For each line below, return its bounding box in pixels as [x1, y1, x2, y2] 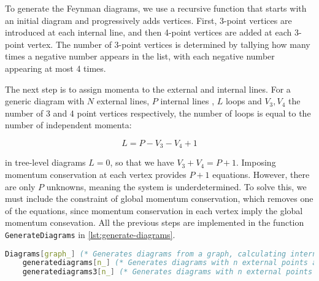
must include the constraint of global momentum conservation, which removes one [5, 192, 313, 205]
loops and [225, 94, 262, 107]
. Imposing [236, 156, 276, 169]
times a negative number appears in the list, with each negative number [5, 50, 275, 63]
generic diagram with [5, 94, 85, 107]
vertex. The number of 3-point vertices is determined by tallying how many [27, 37, 310, 50]
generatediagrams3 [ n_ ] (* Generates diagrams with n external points [22, 268, 313, 277]
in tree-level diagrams [5, 156, 86, 169]
